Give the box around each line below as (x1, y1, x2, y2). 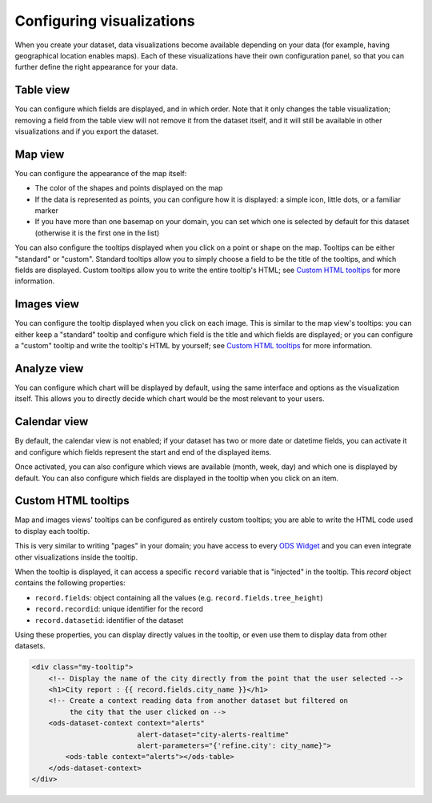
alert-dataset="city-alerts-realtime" (137, 729, 290, 739)
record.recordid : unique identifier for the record (34, 604, 204, 614)
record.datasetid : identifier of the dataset (34, 615, 184, 624)
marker (34, 206, 59, 215)
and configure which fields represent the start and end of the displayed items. (14, 447, 272, 456)
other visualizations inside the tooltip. (14, 552, 138, 562)
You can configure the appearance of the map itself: (14, 168, 187, 178)
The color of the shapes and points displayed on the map (34, 183, 223, 193)
